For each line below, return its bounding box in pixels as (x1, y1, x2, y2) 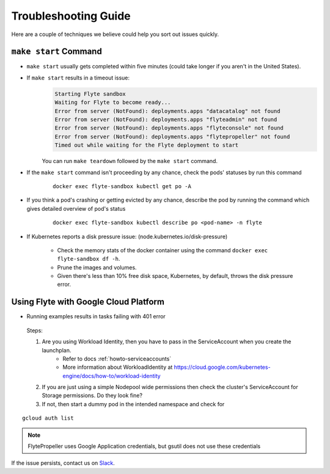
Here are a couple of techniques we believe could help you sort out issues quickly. (11, 31, 219, 38)
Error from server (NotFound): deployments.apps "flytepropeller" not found (54, 133, 290, 140)
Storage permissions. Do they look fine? (42, 392, 143, 399)
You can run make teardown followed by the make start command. (42, 158, 218, 165)
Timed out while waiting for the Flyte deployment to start (54, 142, 239, 149)
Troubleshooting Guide (11, 9, 131, 23)
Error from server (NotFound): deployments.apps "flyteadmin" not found (54, 116, 277, 123)
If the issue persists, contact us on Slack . (11, 459, 116, 467)
